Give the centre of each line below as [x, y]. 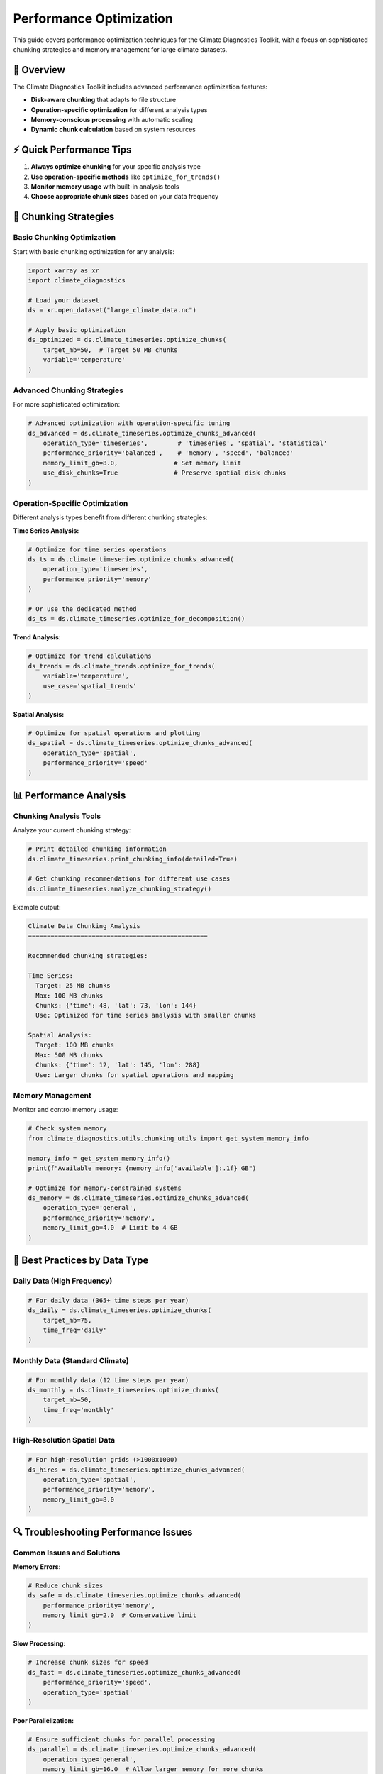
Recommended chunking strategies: [88, 955]
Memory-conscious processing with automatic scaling [112, 120]
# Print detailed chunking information [97, 849]
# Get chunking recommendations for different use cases [129, 879]
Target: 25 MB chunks [73, 986]
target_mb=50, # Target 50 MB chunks [110, 350]
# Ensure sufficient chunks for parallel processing [122, 1739]
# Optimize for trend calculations [90, 656]
